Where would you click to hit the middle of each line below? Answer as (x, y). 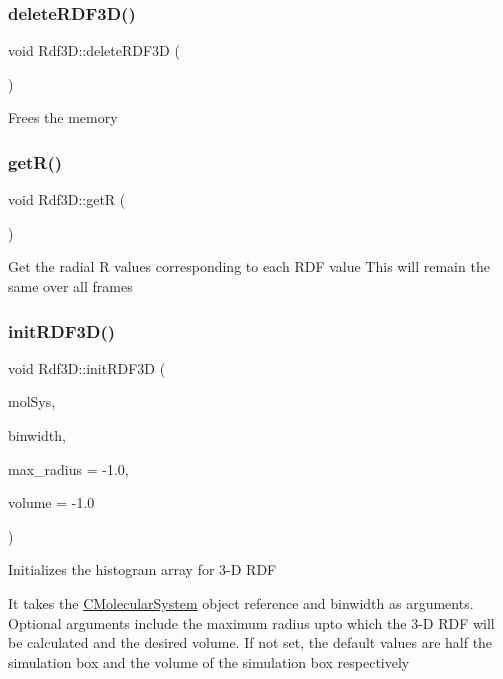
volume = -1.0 (51, 502)
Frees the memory (63, 117)
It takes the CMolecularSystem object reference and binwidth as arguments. (241, 602)
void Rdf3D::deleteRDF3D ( (94, 50)
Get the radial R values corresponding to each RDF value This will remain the (249, 266)
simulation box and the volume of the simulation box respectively (209, 661)
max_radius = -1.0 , (68, 468)
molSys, (32, 401)
